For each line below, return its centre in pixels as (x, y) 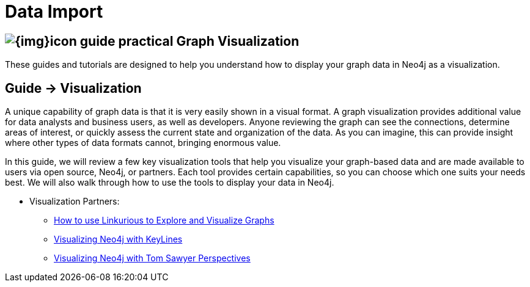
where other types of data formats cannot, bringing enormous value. (143, 143)
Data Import (54, 12)
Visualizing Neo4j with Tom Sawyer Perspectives (152, 258)
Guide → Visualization (73, 88)
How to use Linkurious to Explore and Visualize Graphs (164, 220)
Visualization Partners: (75, 202)
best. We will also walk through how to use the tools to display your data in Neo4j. (170, 183)
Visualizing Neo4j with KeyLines (118, 239)
